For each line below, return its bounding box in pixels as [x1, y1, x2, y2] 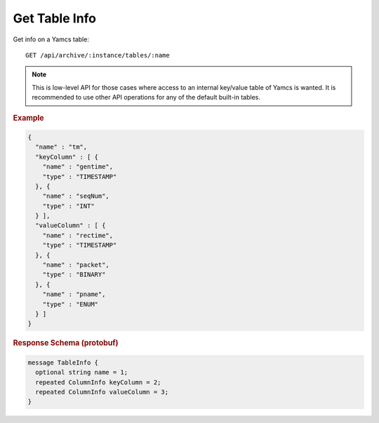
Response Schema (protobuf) [13, 338, 119, 348]
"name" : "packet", [42, 261, 110, 269]
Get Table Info [13, 11, 97, 26]
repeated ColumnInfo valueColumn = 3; [35, 388, 168, 396]
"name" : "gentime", [42, 163, 114, 171]
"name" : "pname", [42, 290, 106, 298]
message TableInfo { [27, 358, 98, 366]
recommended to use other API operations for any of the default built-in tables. [32, 93, 261, 102]
